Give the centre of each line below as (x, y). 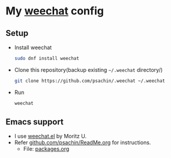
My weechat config (55, 11)
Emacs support (35, 122)
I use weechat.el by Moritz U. (50, 136)
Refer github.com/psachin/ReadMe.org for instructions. (82, 142)
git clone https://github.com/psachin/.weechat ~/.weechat (90, 81)
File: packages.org (46, 149)
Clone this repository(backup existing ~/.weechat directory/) (88, 69)
